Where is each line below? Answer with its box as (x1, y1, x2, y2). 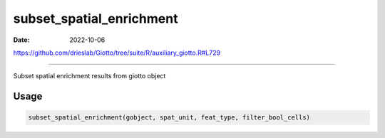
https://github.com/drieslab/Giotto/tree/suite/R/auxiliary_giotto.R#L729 (13, 48, 221, 57)
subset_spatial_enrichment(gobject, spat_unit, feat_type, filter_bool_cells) (28, 114, 310, 122)
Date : (13, 36, 30, 44)
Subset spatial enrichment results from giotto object (13, 72, 166, 80)
